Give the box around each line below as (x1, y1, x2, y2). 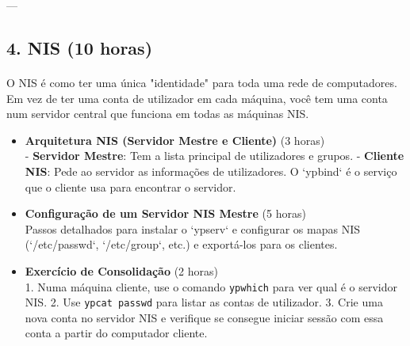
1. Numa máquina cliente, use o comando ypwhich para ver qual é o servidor (25, 278, 398, 295)
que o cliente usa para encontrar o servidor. (25, 178, 236, 195)
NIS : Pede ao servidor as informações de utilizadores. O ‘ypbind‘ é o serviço (25, 162, 397, 179)
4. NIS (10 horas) (6, 35, 153, 59)
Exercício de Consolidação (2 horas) (25, 262, 219, 279)
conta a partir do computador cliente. (25, 325, 208, 341)
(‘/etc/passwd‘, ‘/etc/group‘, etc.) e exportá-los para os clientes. (25, 236, 338, 253)
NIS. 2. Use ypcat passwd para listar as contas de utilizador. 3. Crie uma (25, 294, 383, 310)
